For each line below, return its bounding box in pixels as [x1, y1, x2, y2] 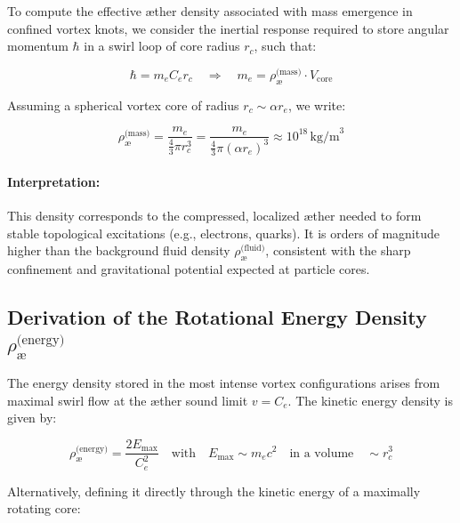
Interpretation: [7, 173, 101, 191]
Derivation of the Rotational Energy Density [7, 303, 427, 331]
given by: [7, 408, 57, 427]
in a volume [289, 447, 354, 460]
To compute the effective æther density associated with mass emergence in [7, 2, 413, 20]
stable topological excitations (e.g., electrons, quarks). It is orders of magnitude [7, 223, 440, 242]
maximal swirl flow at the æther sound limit [7, 390, 248, 409]
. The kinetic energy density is [287, 390, 453, 409]
